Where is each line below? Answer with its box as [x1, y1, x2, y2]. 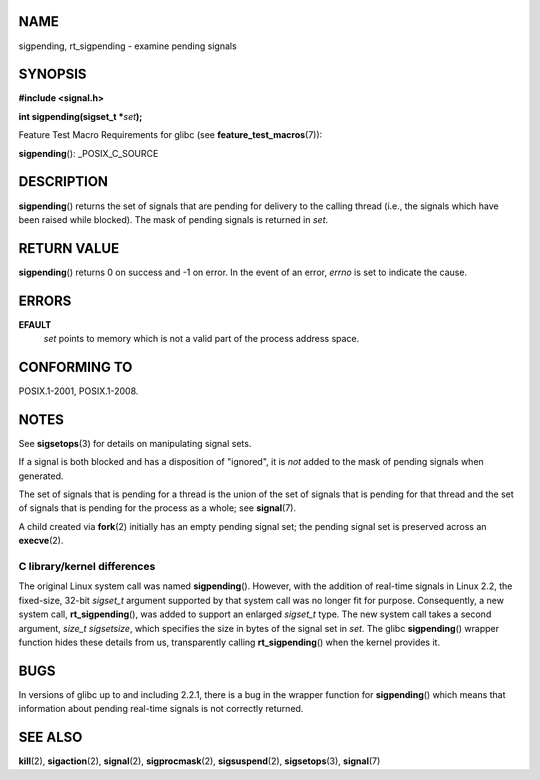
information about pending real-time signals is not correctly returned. [18, 703, 304, 715]
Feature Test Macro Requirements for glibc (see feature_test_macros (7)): [18, 129, 323, 141]
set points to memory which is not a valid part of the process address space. [43, 333, 360, 345]
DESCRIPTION [18, 173, 109, 190]
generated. [18, 470, 64, 482]
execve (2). [18, 535, 64, 547]
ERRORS [18, 292, 72, 309]
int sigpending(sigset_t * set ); [18, 110, 143, 122]
